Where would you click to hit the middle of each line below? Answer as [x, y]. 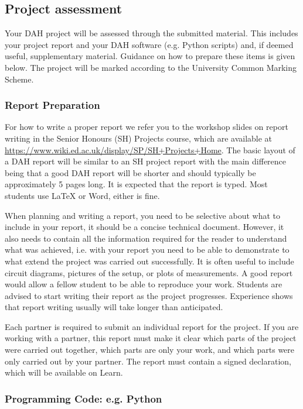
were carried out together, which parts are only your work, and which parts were [150, 350]
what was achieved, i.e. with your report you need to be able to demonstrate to [147, 250]
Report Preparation [52, 105]
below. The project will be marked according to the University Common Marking [151, 67]
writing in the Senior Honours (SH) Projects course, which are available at [139, 138]
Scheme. [19, 79]
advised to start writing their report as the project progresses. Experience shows [149, 295]
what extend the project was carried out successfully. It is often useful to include [149, 261]
